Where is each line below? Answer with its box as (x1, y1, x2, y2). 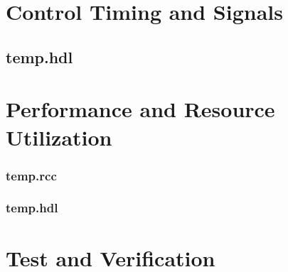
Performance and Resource (6, 94, 275, 124)
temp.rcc (6, 166, 57, 184)
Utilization (6, 122, 112, 151)
